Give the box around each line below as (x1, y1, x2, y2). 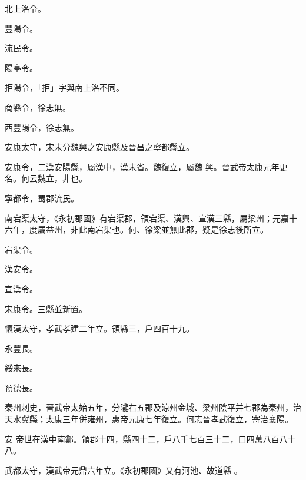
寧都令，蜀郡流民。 (5, 191, 79, 204)
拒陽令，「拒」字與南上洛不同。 (5, 81, 124, 94)
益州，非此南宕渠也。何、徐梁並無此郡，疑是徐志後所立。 (45, 223, 268, 236)
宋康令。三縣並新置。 (5, 302, 87, 315)
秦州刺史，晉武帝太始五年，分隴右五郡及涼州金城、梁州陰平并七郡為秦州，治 (5, 401, 301, 413)
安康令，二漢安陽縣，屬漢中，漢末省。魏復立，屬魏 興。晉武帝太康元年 (5, 160, 280, 173)
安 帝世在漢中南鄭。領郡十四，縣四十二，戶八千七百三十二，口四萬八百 (5, 432, 280, 445)
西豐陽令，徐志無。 (5, 121, 79, 133)
